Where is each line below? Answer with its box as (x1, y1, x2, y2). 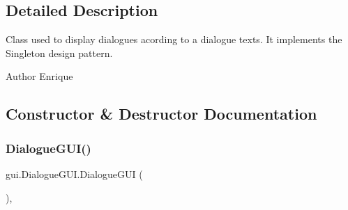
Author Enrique (6, 69, 73, 83)
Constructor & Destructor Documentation (6, 103, 317, 124)
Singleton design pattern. (6, 45, 113, 60)
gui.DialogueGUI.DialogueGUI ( (6, 166, 143, 181)
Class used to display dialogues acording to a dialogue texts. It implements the (6, 32, 342, 47)
